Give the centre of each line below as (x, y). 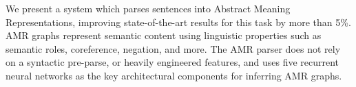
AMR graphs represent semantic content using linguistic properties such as (164, 35)
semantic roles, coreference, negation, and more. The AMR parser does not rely (173, 48)
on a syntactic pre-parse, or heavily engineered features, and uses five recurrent (172, 62)
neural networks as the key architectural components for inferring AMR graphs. (174, 75)
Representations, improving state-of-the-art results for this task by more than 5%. (178, 22)
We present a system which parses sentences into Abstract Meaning (148, 8)
